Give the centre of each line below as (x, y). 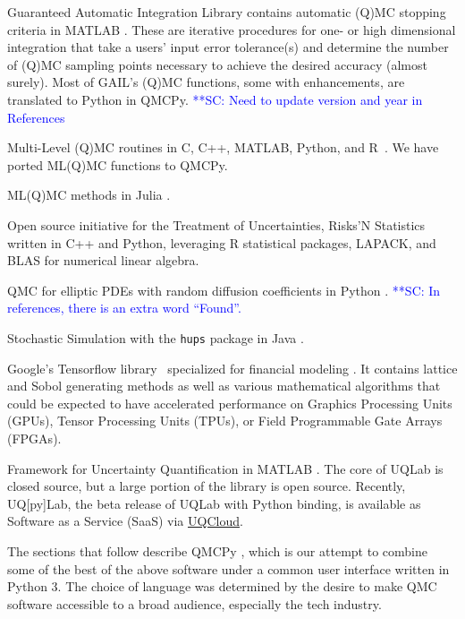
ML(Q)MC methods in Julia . (89, 195)
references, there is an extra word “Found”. (124, 308)
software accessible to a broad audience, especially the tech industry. (194, 603)
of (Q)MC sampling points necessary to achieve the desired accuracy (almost (217, 64)
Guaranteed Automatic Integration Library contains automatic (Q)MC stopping (227, 12)
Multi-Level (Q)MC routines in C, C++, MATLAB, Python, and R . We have (223, 147)
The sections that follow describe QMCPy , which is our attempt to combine (217, 550)
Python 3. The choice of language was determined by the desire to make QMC (222, 586)
